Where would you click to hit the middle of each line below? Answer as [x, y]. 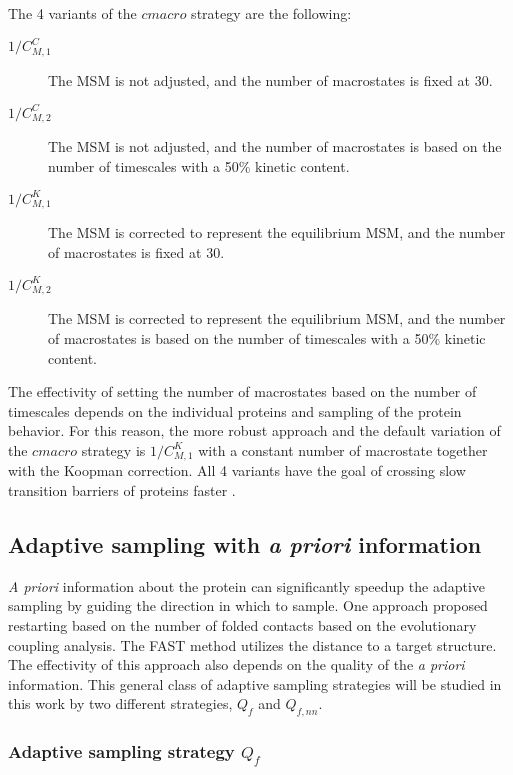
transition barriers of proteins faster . [122, 489]
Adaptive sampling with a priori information [245, 543]
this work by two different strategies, [120, 703]
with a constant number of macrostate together [343, 449]
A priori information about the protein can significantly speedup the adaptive [247, 585]
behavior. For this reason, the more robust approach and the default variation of [254, 430]
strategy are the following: [271, 13]
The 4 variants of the [72, 13]
